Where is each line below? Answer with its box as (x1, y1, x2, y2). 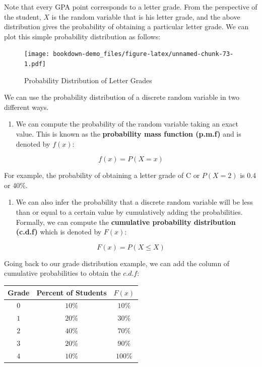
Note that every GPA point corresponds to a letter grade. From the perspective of (4, 2, 257, 12)
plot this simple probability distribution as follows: (4, 31, 161, 41)
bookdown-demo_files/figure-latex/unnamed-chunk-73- (53, 50, 234, 58)
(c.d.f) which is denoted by (16, 226, 102, 237)
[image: (24, 50, 50, 58)
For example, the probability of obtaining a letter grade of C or (4, 170, 200, 180)
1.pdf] (24, 60, 46, 68)
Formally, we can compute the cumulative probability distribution (16, 216, 236, 227)
